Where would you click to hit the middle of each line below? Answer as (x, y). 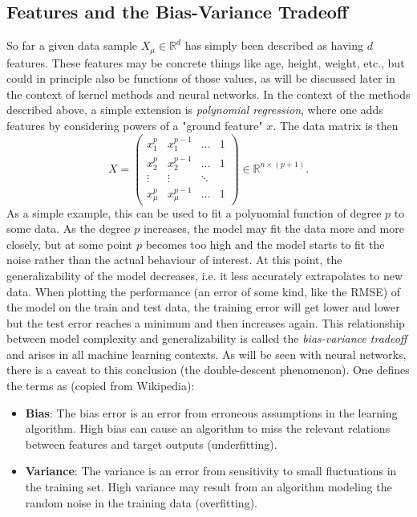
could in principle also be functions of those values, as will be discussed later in (201, 78)
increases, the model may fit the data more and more (273, 228)
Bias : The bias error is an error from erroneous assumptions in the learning (211, 412)
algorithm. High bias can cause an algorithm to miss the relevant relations (208, 428)
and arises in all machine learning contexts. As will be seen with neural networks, (206, 354)
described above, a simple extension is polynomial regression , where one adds (195, 110)
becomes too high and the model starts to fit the (265, 244)
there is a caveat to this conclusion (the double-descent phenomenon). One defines (208, 370)
